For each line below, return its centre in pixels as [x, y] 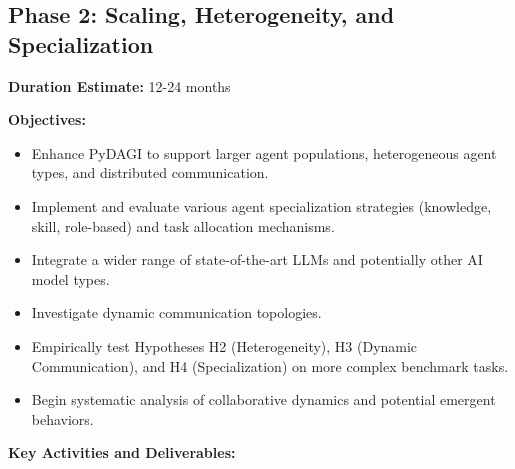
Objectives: [47, 119]
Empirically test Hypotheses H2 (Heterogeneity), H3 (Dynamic [224, 345]
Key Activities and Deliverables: [122, 452]
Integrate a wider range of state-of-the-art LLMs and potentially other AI [257, 259]
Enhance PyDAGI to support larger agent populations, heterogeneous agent [264, 152]
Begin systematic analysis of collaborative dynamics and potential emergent [263, 399]
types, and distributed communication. [150, 172]
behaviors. [62, 418]
